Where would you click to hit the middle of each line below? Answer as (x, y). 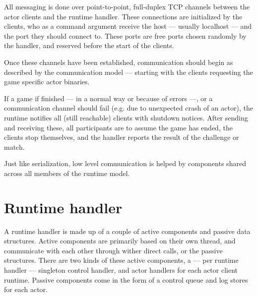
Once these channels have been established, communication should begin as (119, 62)
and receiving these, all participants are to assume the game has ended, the (118, 127)
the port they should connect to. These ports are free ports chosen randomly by (125, 35)
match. (14, 147)
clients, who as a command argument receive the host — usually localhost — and (128, 26)
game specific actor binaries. (47, 82)
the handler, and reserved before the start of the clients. (89, 45)
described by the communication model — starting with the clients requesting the (128, 72)
